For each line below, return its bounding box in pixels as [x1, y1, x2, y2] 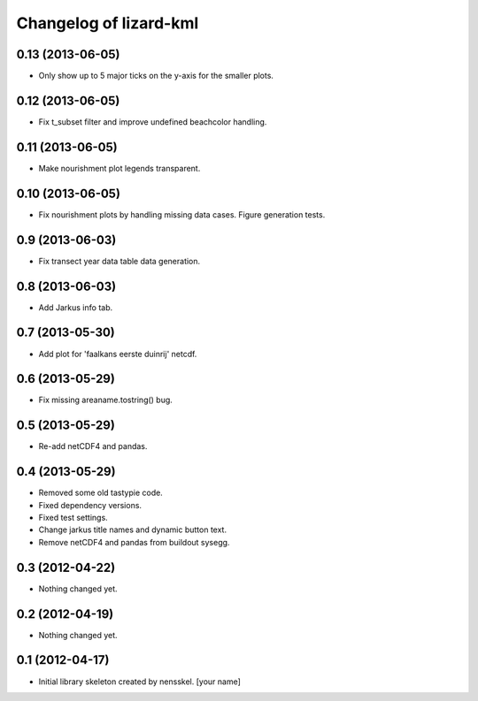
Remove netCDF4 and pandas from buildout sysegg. [38, 537, 230, 547]
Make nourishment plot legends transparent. [38, 163, 201, 173]
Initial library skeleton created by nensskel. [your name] [38, 676, 241, 687]
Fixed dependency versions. [38, 499, 142, 510]
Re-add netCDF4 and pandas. [38, 441, 148, 452]
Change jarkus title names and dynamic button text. [38, 524, 227, 535]
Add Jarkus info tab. [38, 301, 113, 313]
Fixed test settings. [38, 513, 108, 522]
